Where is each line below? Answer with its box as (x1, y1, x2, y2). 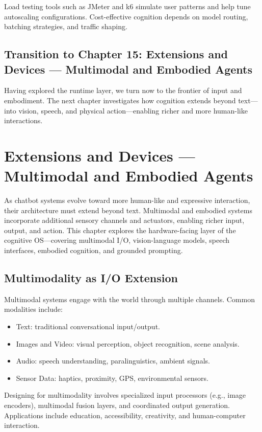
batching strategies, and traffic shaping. (4, 21, 127, 32)
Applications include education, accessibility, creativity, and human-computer (4, 410, 246, 420)
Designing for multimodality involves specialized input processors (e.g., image (4, 390, 246, 400)
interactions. (4, 115, 43, 126)
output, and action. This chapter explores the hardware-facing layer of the (4, 224, 236, 235)
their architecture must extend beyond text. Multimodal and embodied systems (4, 204, 252, 215)
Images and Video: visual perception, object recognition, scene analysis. (16, 338, 240, 349)
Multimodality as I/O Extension (4, 270, 178, 286)
